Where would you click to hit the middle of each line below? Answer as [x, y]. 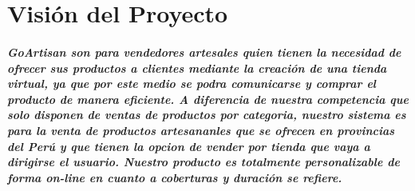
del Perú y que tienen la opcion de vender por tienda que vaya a [189, 146]
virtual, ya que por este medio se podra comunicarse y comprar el [192, 84]
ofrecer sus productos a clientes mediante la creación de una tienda [197, 68]
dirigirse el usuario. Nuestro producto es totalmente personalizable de [204, 162]
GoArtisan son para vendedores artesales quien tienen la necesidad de [204, 52]
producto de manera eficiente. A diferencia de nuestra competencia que [208, 99]
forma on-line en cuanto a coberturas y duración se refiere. [175, 177]
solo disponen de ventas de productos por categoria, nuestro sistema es [207, 115]
